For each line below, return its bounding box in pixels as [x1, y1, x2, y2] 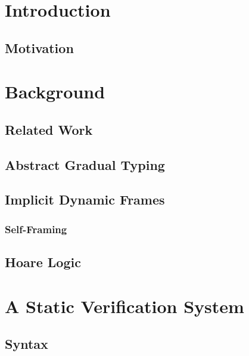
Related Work [5, 120, 93, 138]
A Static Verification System [5, 293, 244, 318]
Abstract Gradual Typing [5, 155, 165, 174]
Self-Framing [5, 221, 67, 236]
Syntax [5, 335, 48, 353]
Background [5, 79, 105, 104]
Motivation [5, 38, 74, 57]
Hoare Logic [5, 253, 81, 271]
